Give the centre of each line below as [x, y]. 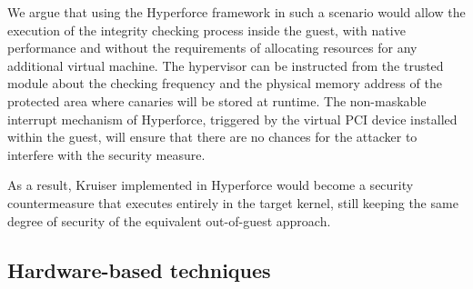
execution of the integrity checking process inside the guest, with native [206, 30]
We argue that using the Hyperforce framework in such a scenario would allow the [236, 12]
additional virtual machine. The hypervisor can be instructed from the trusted [226, 65]
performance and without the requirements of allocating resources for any [212, 48]
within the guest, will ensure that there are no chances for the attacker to [212, 137]
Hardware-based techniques [139, 269]
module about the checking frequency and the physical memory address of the [225, 83]
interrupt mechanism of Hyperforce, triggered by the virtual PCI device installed [232, 119]
